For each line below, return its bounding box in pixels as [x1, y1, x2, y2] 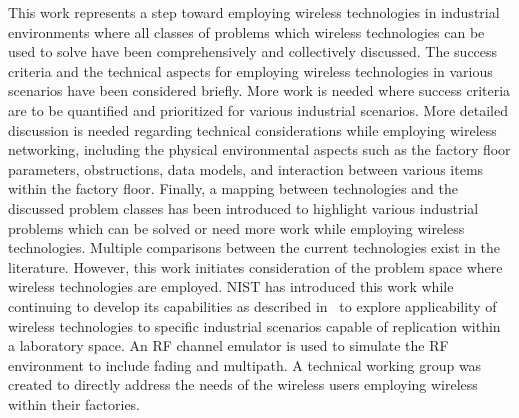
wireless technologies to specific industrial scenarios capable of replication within [8, 315, 501, 336]
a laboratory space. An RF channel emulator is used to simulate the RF [8, 335, 449, 356]
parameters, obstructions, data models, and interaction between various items [8, 158, 484, 179]
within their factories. [8, 393, 141, 414]
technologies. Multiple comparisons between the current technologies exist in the [8, 237, 501, 258]
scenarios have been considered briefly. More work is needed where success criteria [8, 80, 511, 101]
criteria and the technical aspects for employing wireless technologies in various [8, 60, 493, 81]
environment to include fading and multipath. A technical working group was [8, 354, 482, 375]
